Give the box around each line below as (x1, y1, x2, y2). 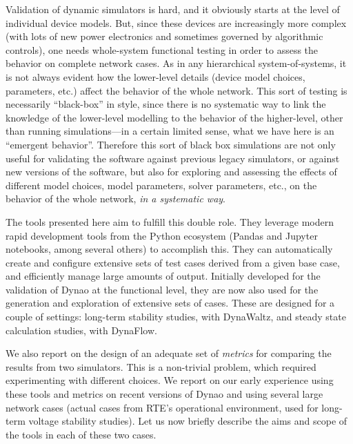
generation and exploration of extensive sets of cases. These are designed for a (6, 296, 335, 310)
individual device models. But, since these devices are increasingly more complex (6, 15, 347, 30)
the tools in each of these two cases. (6, 427, 157, 441)
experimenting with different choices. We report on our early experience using (6, 373, 334, 387)
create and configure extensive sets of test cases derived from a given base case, (6, 255, 340, 269)
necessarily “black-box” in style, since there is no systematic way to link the (6, 97, 326, 111)
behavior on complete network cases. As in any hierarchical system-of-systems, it (6, 56, 347, 70)
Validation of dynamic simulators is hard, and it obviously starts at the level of (6, 2, 340, 16)
